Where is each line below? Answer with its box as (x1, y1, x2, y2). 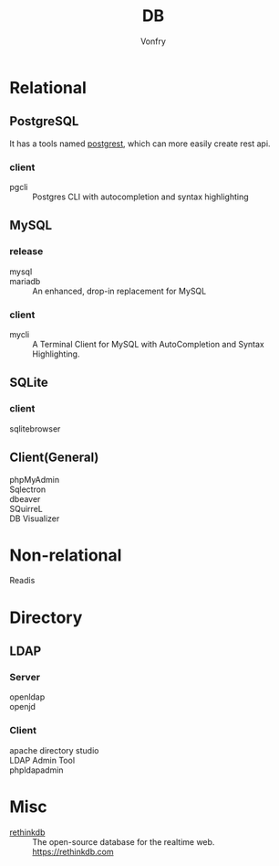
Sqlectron (9, 484, 46, 495)
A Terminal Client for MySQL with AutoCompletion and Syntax (32, 339, 264, 350)
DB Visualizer (9, 513, 60, 524)
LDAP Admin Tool (9, 754, 76, 765)
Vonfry (139, 36, 167, 47)
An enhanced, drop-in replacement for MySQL (32, 285, 207, 296)
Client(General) (9, 450, 99, 465)
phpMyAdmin (9, 474, 60, 485)
